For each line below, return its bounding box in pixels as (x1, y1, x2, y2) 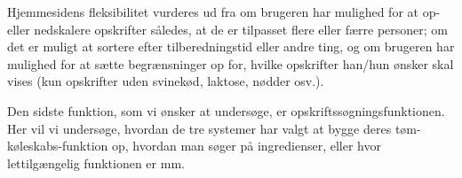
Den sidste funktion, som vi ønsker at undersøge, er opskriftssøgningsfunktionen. (7, 101, 445, 120)
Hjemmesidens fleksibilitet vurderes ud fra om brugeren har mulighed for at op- (7, 3, 441, 20)
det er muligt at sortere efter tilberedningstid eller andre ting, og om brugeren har (7, 37, 455, 56)
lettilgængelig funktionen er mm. (7, 153, 185, 172)
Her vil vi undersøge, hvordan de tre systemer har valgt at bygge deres (7, 119, 392, 137)
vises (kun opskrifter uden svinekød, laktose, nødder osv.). (7, 72, 324, 90)
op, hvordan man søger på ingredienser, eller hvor (112, 136, 381, 155)
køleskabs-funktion (7, 136, 108, 155)
